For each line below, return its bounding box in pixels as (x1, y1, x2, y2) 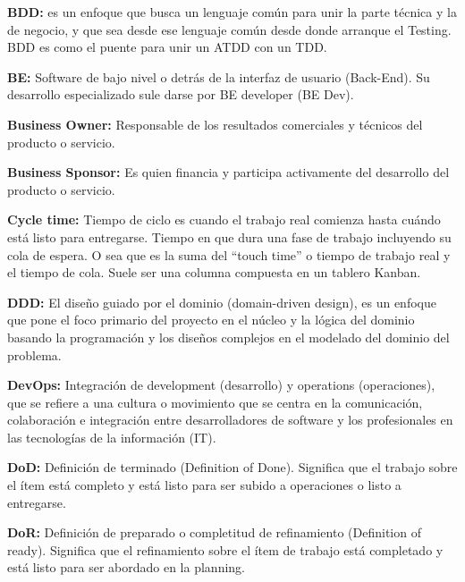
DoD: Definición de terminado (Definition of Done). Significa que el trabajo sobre (7, 458, 458, 477)
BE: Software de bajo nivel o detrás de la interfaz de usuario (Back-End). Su (7, 67, 430, 86)
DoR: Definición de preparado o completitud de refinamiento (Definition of (7, 523, 421, 542)
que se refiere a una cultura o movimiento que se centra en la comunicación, (7, 392, 423, 411)
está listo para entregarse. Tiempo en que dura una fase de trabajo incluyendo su (7, 227, 452, 246)
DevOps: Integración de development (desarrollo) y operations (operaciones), (7, 375, 435, 394)
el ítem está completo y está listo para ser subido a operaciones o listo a (7, 476, 402, 494)
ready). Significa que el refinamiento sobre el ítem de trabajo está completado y (7, 540, 444, 559)
